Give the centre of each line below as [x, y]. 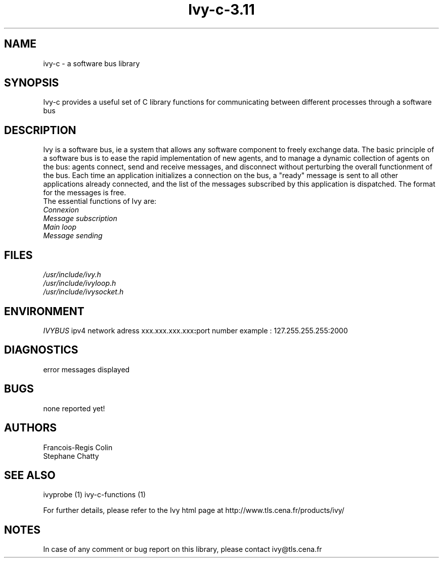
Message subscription [80, 219]
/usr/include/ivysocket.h [83, 292]
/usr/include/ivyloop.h [80, 283]
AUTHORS [31, 428]
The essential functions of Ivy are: [100, 201]
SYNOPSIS [32, 83]
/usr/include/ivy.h [72, 275]
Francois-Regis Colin [78, 447]
